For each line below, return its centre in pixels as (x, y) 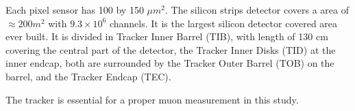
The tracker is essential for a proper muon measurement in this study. (152, 99)
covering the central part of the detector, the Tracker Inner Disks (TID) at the (171, 49)
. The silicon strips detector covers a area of (257, 10)
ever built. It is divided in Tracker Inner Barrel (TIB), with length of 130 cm (167, 36)
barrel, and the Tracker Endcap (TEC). (88, 76)
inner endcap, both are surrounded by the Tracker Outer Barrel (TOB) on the (170, 63)
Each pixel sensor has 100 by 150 (75, 10)
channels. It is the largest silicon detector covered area (223, 23)
